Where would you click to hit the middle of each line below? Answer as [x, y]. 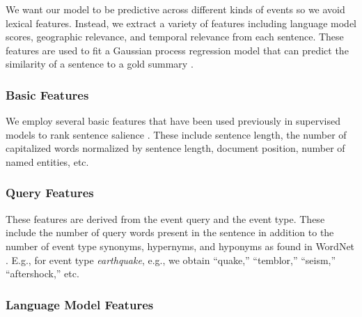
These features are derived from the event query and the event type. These [165, 218]
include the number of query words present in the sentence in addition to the [170, 232]
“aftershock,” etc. [42, 273]
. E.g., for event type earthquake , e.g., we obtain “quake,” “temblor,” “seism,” [171, 260]
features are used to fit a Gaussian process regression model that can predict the [177, 50]
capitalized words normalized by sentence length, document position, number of [175, 148]
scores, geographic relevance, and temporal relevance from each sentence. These [175, 37]
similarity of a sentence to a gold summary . [100, 64]
